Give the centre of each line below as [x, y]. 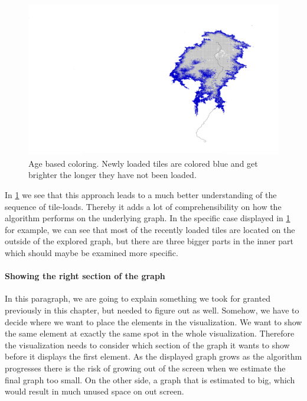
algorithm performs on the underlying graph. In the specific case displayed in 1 [148, 218]
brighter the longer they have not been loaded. [112, 175]
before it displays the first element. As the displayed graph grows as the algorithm [153, 356]
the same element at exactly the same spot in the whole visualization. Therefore [150, 333]
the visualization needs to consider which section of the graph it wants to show [147, 345]
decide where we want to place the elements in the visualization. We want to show [153, 321]
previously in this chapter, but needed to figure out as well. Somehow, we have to [152, 310]
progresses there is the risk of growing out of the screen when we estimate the [145, 368]
